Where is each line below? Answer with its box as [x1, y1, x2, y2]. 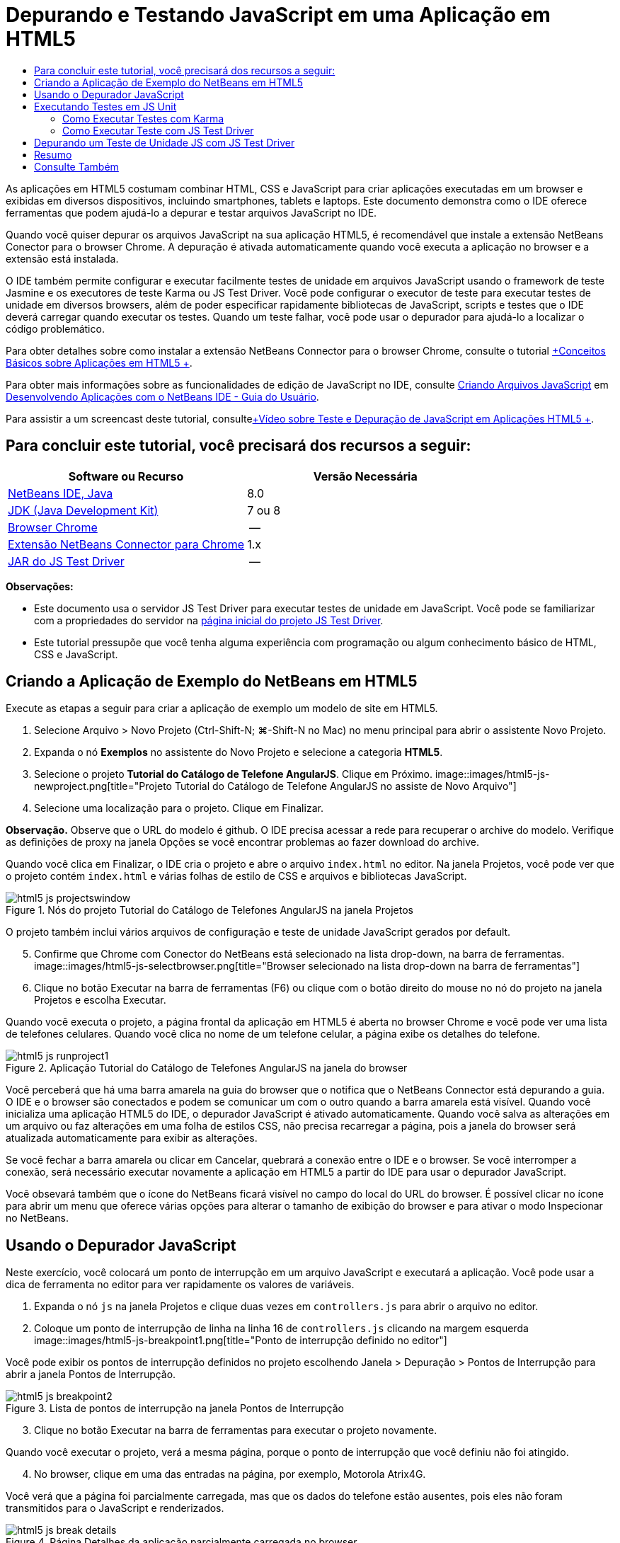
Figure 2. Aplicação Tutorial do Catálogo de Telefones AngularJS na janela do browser [6, 1062, 408, 1074]
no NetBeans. [6, 1212, 69, 1224]
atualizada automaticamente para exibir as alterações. [6, 1132, 258, 1145]
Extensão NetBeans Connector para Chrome [8, 537, 245, 551]
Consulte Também [34, 160, 119, 173]
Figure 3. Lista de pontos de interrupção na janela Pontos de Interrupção [6, 1402, 345, 1415]
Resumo [34, 148, 72, 161]
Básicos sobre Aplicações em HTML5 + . [6, 356, 193, 369]
